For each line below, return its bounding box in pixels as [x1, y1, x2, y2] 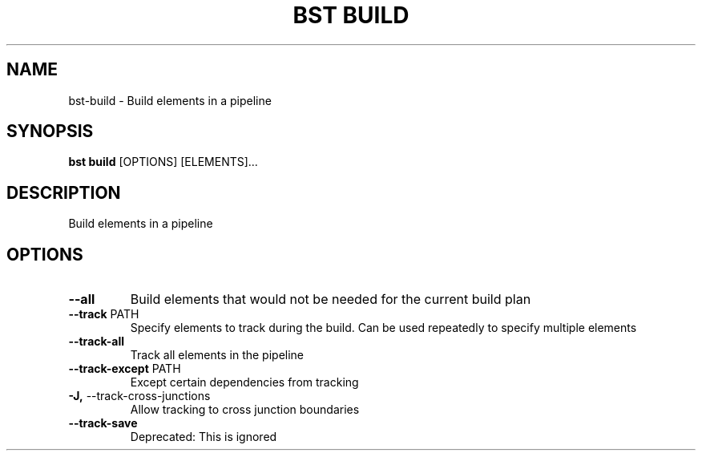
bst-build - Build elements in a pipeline [68, 93, 272, 107]
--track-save [68, 416, 138, 431]
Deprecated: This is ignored [130, 430, 277, 444]
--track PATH [68, 307, 139, 322]
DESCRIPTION [6, 182, 121, 203]
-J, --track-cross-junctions [68, 389, 211, 403]
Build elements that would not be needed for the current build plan [130, 291, 531, 308]
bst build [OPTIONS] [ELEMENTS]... [68, 155, 258, 169]
